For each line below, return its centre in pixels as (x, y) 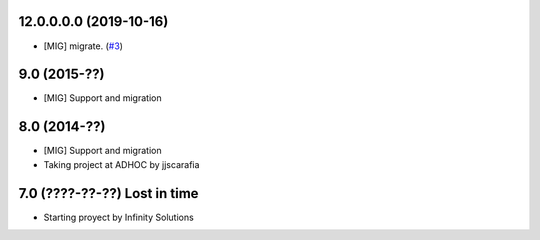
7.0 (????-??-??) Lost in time (108, 193)
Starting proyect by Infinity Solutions (118, 217)
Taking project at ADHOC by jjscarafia (121, 164)
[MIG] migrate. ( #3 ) (83, 46)
